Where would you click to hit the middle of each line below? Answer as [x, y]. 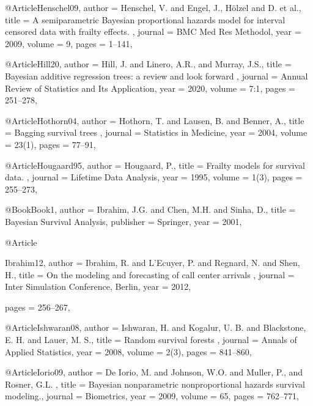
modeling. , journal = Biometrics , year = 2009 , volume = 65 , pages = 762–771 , [152, 396]
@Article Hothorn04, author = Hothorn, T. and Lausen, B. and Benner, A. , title [155, 120]
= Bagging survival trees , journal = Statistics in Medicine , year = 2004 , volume [156, 132]
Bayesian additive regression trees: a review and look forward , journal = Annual [156, 76]
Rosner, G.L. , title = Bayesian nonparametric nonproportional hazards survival [155, 384]
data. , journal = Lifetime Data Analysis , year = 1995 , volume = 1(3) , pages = [154, 177]
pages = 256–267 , [38, 307]
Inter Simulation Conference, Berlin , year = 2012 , [98, 286]
